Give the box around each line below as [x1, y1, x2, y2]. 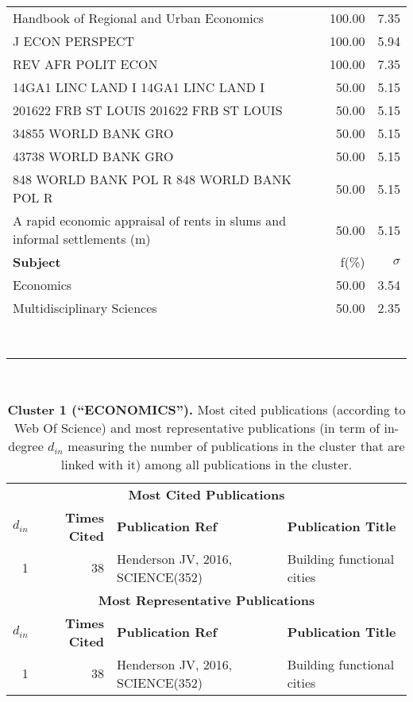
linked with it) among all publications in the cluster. [60, 454, 353, 473]
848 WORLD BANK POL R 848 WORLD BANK [13, 170, 291, 188]
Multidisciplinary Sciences [13, 299, 157, 317]
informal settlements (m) [13, 229, 151, 248]
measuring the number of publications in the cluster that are [68, 436, 405, 455]
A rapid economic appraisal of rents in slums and [13, 211, 287, 229]
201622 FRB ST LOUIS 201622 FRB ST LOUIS [13, 101, 283, 119]
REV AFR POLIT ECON [13, 55, 158, 73]
